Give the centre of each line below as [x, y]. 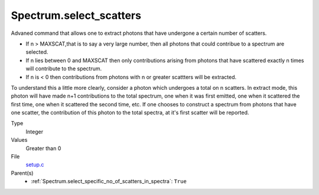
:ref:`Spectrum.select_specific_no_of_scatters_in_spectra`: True [109, 181]
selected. [37, 52]
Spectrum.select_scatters [76, 15]
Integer [35, 131]
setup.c [35, 165]
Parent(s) [22, 173]
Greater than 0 [43, 148]
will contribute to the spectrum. [64, 69]
